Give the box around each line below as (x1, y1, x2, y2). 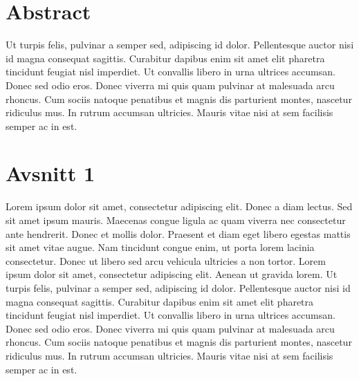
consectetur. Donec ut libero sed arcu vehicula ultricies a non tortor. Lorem (6, 253, 326, 268)
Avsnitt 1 (6, 159, 95, 187)
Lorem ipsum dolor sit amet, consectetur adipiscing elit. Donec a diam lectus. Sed (6, 199, 353, 214)
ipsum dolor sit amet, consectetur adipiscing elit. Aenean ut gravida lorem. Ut (6, 267, 338, 281)
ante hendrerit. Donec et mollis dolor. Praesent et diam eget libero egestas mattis (6, 226, 351, 241)
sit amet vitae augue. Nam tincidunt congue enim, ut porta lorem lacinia (6, 240, 315, 254)
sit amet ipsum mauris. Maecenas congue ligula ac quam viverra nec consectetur (6, 213, 346, 227)
